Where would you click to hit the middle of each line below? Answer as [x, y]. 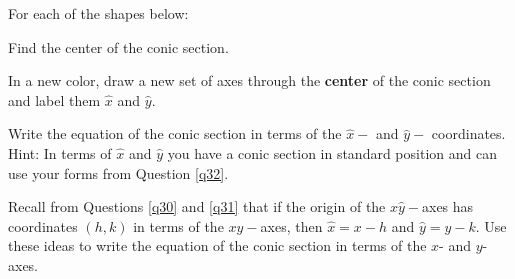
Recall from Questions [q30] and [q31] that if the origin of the [197, 206]
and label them [54, 99]
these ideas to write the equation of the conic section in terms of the [217, 245]
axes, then [291, 225]
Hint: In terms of [60, 152]
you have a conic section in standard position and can [332, 152]
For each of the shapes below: [98, 13]
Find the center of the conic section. [118, 46]
